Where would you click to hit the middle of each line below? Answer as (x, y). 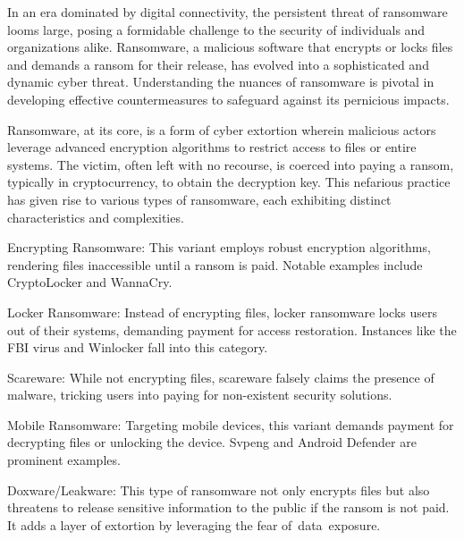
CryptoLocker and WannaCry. (90, 282)
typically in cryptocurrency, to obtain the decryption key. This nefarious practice (229, 182)
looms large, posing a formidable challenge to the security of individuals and (216, 29)
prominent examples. (64, 460)
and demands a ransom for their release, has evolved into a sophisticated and (218, 64)
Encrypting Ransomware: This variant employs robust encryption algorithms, (219, 247)
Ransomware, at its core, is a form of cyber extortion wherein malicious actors (222, 129)
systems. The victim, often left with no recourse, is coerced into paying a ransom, (231, 164)
